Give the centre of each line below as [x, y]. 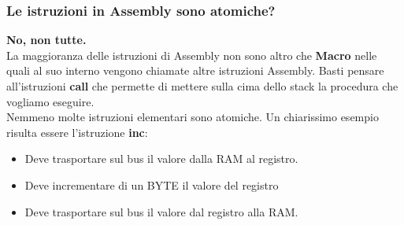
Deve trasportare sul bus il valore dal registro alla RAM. [161, 211]
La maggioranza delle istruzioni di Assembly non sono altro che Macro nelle [192, 55]
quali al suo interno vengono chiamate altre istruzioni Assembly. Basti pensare [195, 70]
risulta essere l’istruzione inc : [77, 132]
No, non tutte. [46, 40]
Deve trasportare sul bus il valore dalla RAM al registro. [161, 159]
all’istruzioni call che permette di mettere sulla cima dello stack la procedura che [202, 86]
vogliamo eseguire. [50, 101]
